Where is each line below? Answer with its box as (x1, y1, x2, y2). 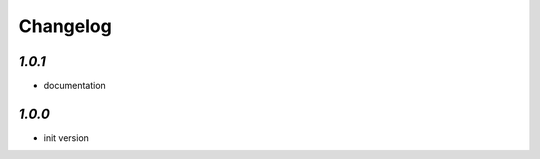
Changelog (18, 15, 112, 37)
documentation (43, 80, 107, 92)
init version (43, 131, 90, 144)
